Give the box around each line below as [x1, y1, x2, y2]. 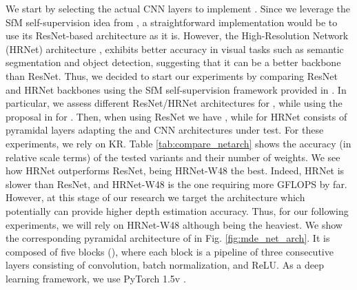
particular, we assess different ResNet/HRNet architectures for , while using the [6, 96, 343, 110]
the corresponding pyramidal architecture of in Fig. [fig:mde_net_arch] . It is [6, 231, 330, 245]
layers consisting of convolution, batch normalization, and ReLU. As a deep [6, 258, 324, 272]
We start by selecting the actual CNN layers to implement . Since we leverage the [6, 1, 350, 15]
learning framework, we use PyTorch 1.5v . [6, 271, 186, 285]
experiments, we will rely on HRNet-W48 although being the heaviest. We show [6, 217, 343, 231]
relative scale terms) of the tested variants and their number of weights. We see [6, 149, 340, 164]
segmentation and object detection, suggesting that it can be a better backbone [6, 55, 341, 70]
